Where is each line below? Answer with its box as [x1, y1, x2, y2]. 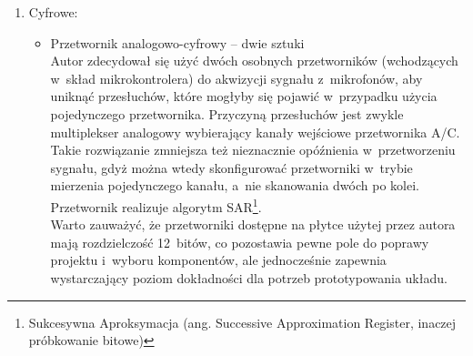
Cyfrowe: [28, 3, 78, 21]
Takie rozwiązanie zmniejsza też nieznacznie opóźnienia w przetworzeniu [50, 140, 456, 159]
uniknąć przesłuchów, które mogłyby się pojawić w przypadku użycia [50, 86, 438, 106]
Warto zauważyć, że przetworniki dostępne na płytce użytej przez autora [50, 215, 456, 234]
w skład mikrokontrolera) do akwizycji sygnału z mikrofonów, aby [50, 68, 423, 87]
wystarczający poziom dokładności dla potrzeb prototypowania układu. [50, 268, 448, 287]
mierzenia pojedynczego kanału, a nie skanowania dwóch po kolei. [50, 176, 419, 195]
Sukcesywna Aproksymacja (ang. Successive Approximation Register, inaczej [28, 312, 457, 331]
